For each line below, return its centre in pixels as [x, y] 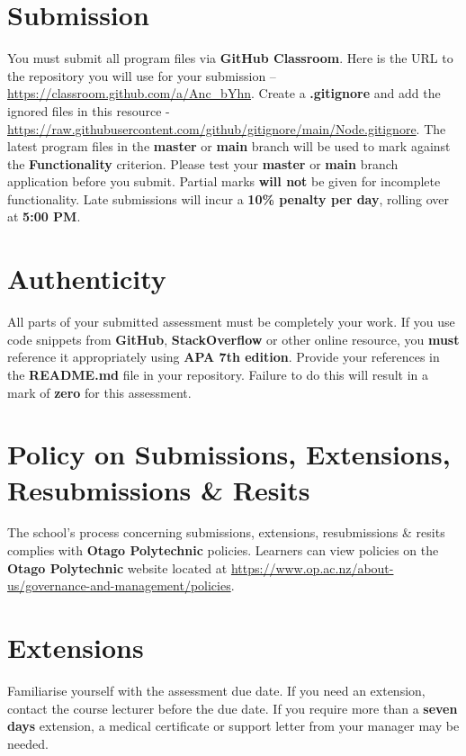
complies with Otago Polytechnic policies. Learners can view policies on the [223, 550]
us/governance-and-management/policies [119, 585]
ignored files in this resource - [89, 110]
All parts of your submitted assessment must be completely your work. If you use [231, 322]
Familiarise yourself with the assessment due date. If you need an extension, [216, 690]
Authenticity [87, 279]
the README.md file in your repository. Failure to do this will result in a [218, 374]
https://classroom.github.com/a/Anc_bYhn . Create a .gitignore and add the [224, 93]
